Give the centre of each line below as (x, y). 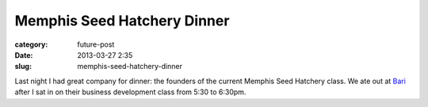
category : (31, 44)
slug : (23, 67)
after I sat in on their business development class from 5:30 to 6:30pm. (130, 92)
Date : (24, 55)
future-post (96, 44)
